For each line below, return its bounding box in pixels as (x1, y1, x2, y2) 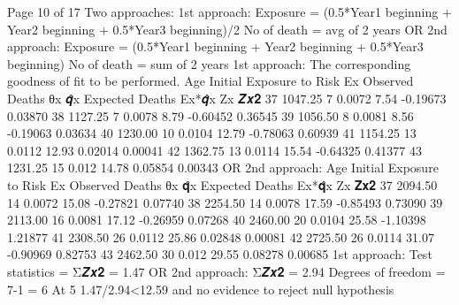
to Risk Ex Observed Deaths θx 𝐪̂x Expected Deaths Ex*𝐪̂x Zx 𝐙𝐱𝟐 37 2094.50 (7, 175, 438, 194)
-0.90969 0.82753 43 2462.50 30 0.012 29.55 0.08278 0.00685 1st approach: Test (7, 245, 432, 263)
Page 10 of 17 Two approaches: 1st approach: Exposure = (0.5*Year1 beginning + (7, 3, 452, 20)
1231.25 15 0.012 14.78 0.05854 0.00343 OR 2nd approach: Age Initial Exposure (7, 158, 439, 177)
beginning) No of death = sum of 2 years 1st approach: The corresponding (7, 54, 411, 72)
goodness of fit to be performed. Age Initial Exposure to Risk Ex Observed (7, 72, 414, 90)
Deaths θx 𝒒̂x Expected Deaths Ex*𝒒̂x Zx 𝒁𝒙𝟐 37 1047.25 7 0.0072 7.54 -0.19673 (7, 88, 447, 107)
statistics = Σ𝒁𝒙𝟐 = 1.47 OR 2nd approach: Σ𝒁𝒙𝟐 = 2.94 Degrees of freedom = (7, 262, 446, 280)
